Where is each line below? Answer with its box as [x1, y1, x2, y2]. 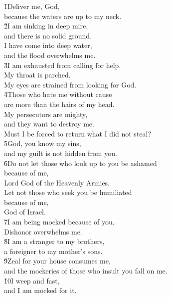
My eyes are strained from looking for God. [4, 79, 137, 89]
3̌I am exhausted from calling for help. [4, 59, 121, 70]
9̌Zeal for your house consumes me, [4, 255, 111, 266]
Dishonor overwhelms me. [4, 226, 82, 236]
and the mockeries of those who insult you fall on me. [4, 265, 168, 276]
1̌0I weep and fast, [4, 275, 60, 285]
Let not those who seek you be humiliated [4, 187, 132, 197]
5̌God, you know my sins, [4, 138, 81, 148]
